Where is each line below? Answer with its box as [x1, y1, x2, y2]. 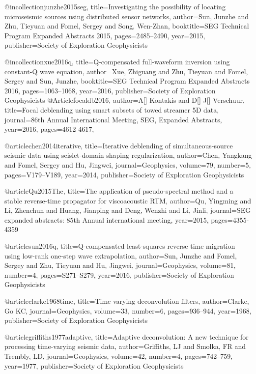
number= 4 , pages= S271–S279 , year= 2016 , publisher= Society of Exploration [4, 269, 234, 280]
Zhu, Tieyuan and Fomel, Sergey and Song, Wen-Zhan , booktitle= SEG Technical [4, 21, 249, 31]
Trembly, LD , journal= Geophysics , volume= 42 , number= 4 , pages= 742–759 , [4, 351, 233, 361]
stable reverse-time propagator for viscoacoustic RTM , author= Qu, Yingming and [4, 195, 252, 205]
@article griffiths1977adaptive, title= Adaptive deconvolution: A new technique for [4, 331, 249, 342]
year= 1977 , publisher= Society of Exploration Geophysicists [4, 360, 184, 371]
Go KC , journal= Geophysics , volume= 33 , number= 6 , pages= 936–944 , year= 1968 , [4, 305, 252, 316]
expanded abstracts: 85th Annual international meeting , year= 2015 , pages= [4, 214, 233, 225]
